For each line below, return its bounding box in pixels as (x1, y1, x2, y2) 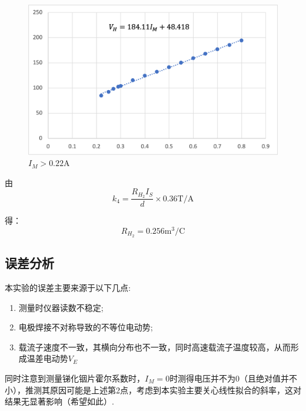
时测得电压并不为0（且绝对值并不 (169, 372, 298, 385)
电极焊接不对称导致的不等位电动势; (18, 321, 153, 333)
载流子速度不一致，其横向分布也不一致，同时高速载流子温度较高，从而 (18, 340, 291, 353)
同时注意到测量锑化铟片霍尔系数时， (5, 372, 145, 385)
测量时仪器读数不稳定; (18, 301, 104, 313)
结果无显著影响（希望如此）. (5, 395, 114, 407)
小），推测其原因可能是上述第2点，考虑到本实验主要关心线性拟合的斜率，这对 (5, 383, 301, 396)
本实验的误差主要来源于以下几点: (5, 281, 131, 294)
